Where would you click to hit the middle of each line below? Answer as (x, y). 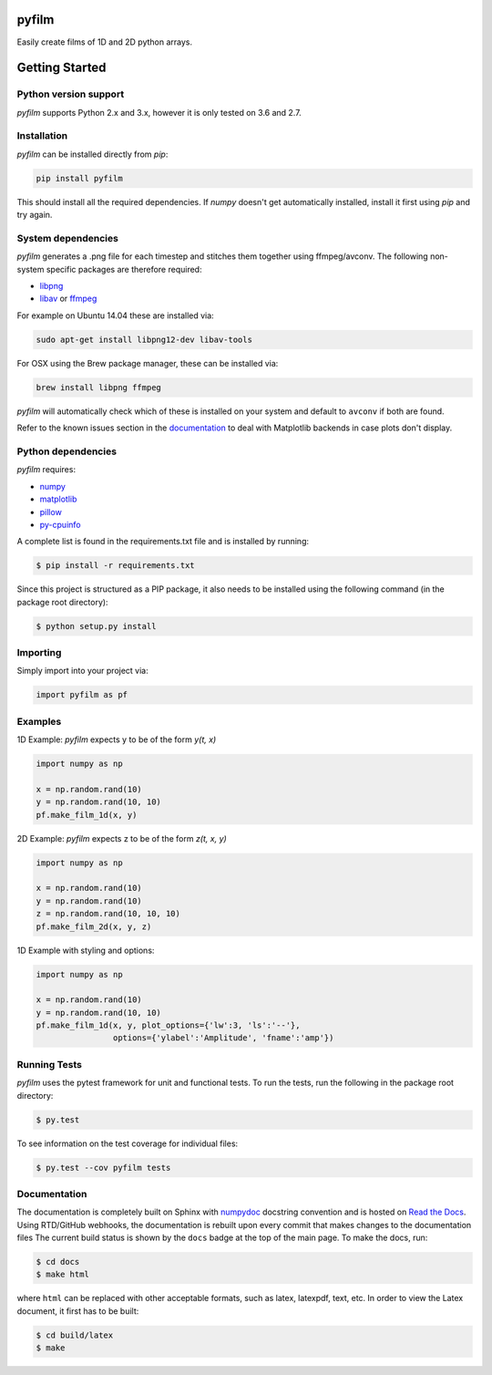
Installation (42, 136)
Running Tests (49, 1064)
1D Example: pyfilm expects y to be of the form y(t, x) (117, 739)
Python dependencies (67, 451)
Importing (39, 652)
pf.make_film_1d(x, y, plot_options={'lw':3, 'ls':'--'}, (168, 1025)
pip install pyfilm (79, 178)
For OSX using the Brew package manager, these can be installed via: (148, 363)
